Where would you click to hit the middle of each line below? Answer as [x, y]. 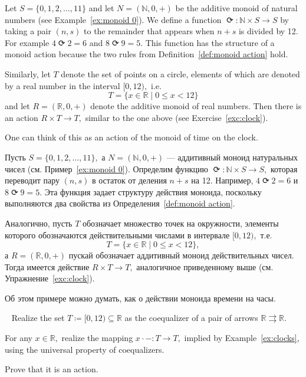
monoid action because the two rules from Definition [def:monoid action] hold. [147, 54]
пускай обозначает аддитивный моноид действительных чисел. [181, 255]
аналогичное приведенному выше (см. [205, 266]
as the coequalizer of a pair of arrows [191, 318]
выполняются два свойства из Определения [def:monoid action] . [120, 203]
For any [19, 338]
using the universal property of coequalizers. [85, 349]
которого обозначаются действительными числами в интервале [117, 235]
